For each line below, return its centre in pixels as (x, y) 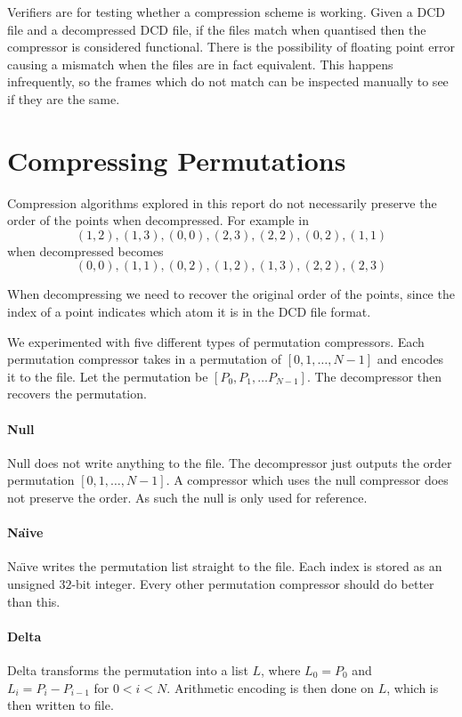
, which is (413, 687)
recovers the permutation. (77, 394)
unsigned (31, 584)
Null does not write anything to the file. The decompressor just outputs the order (230, 462)
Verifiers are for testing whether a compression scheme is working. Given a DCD (226, 12)
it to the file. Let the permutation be (108, 376)
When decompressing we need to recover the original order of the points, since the (231, 294)
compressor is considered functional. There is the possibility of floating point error (231, 47)
